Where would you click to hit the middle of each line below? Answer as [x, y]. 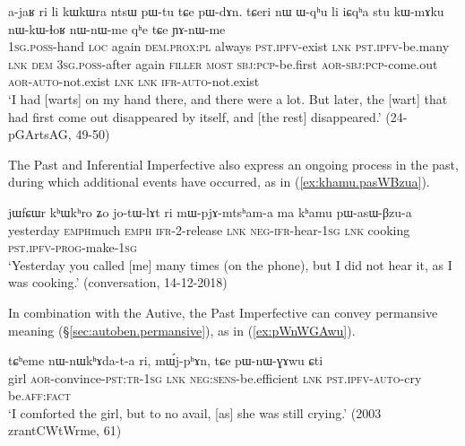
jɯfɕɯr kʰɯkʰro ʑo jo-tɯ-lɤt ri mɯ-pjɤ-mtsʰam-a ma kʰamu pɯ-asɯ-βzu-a [210, 211]
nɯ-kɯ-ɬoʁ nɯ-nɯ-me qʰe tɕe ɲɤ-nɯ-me [117, 28]
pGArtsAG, [40, 134]
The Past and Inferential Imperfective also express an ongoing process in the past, [233, 164]
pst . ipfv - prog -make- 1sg [73, 247]
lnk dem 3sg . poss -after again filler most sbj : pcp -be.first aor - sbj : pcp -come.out [223, 63]
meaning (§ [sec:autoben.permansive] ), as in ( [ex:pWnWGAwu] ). [182, 330]
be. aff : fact [39, 395]
